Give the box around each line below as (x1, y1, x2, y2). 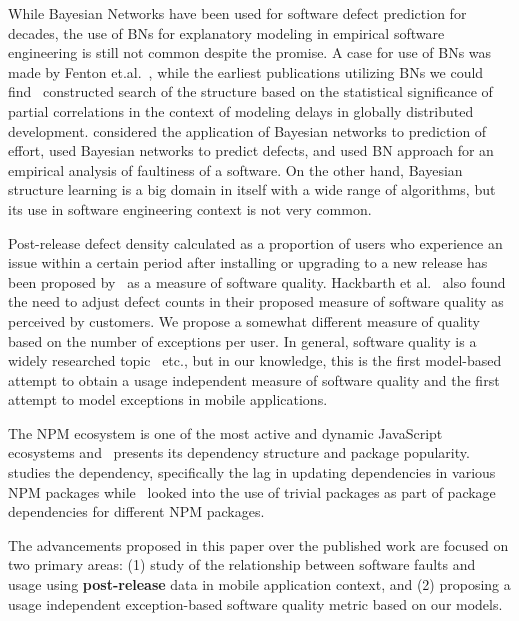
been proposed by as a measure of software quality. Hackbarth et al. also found (8, 271, 506, 292)
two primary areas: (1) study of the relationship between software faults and (8, 554, 476, 575)
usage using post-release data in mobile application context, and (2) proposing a (8, 574, 511, 595)
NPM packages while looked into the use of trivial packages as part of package (8, 481, 496, 502)
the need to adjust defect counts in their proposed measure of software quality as (8, 291, 504, 312)
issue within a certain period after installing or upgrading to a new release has (8, 252, 488, 273)
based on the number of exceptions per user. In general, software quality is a (8, 330, 477, 351)
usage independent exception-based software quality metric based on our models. (8, 593, 503, 614)
